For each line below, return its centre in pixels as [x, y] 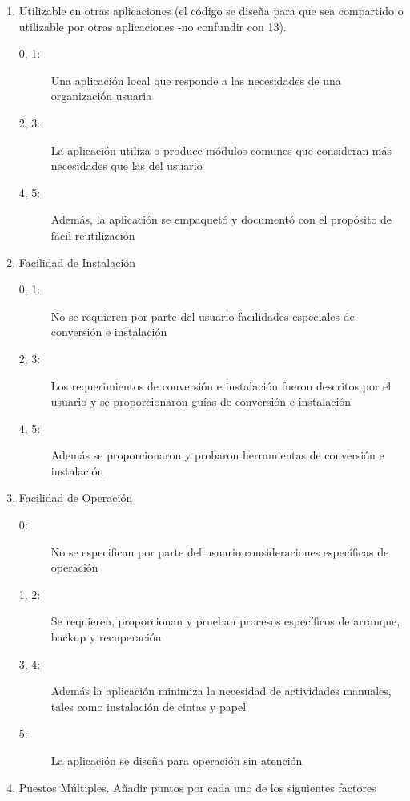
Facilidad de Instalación [77, 262]
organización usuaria [101, 96]
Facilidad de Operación [76, 498]
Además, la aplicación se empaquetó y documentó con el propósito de [221, 219]
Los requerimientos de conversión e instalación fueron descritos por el [221, 385]
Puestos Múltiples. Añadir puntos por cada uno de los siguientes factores [197, 787]
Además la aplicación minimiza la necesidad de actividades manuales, [221, 691]
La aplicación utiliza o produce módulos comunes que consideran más [221, 150]
